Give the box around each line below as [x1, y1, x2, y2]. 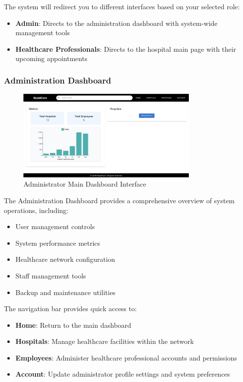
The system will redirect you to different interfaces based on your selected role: [4, 1, 240, 11]
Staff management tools [15, 270, 86, 280]
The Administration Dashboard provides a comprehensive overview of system [4, 195, 235, 205]
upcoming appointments [15, 53, 87, 64]
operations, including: [4, 205, 68, 215]
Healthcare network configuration [15, 254, 115, 264]
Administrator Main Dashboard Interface [23, 179, 146, 189]
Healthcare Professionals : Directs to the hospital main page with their [15, 43, 236, 54]
